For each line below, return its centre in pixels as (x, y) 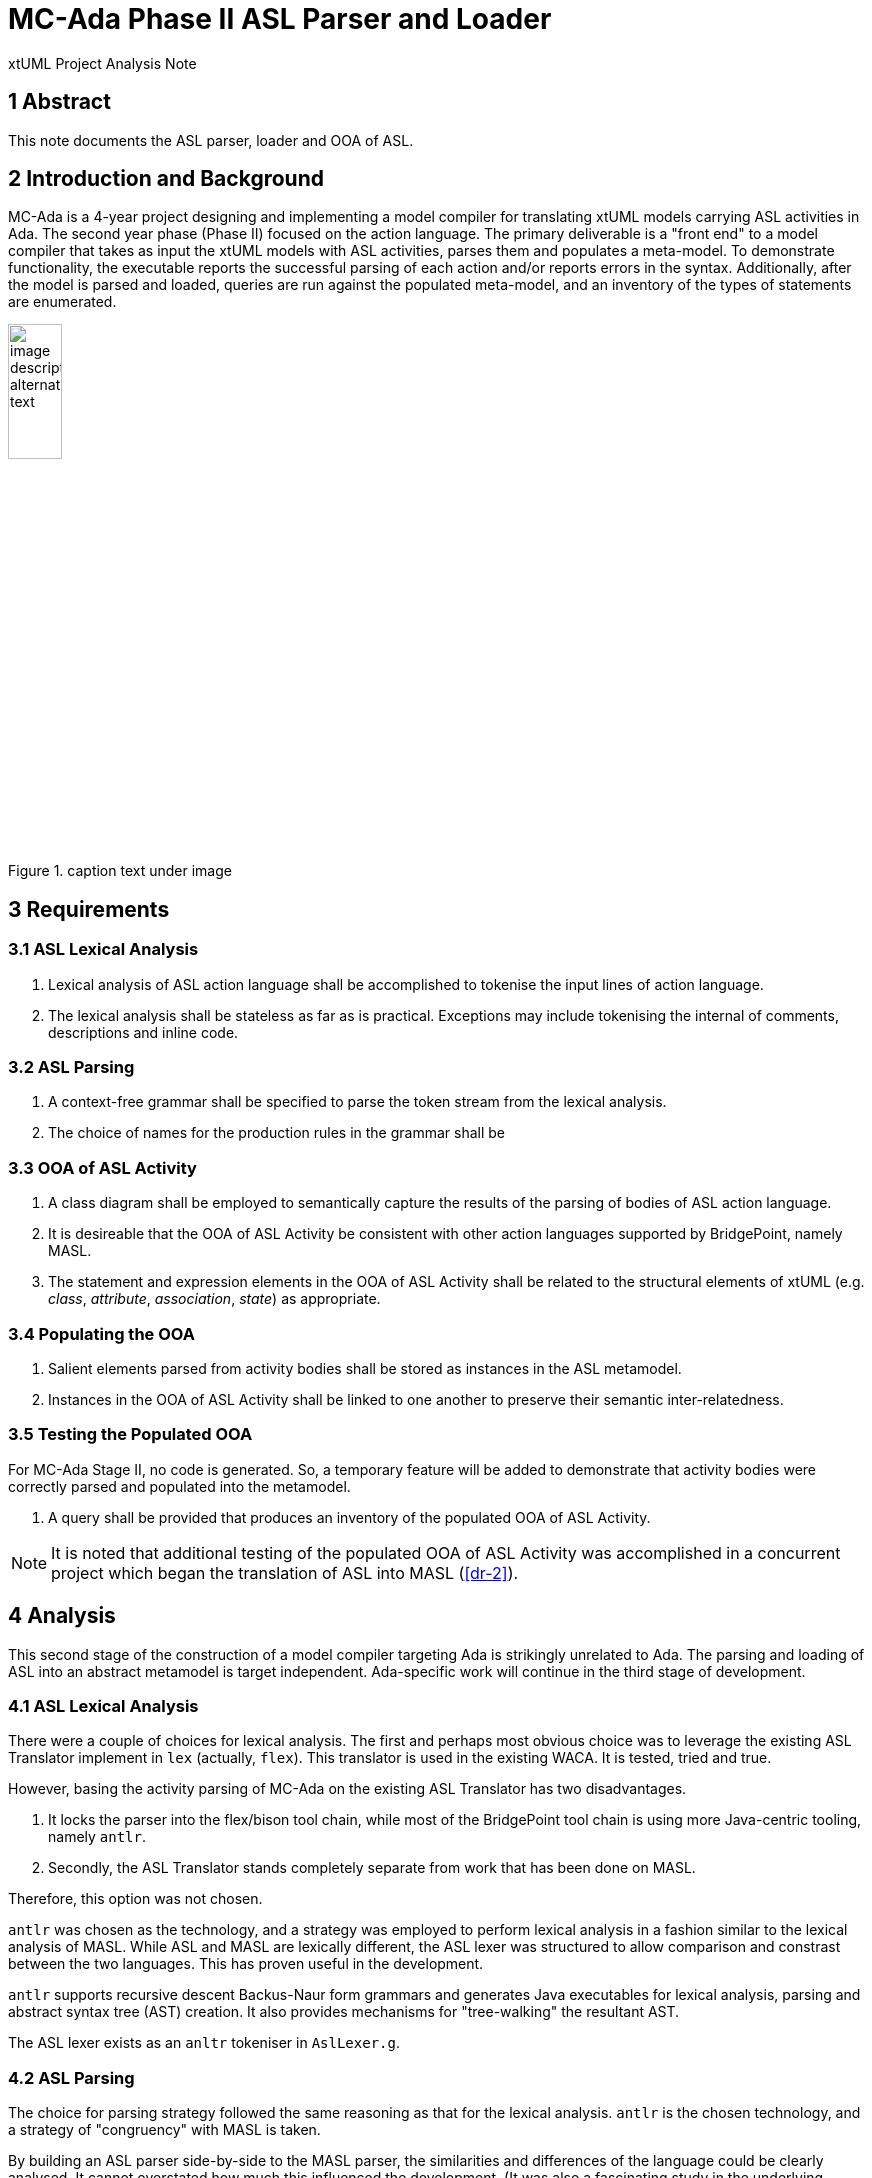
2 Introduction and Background (166, 179)
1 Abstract (59, 102)
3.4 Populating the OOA (101, 1333)
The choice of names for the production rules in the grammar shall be (277, 1133)
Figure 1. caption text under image (120, 871)
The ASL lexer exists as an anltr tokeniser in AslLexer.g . (204, 2043)
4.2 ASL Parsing (71, 2077)
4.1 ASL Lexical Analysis (103, 1705)
